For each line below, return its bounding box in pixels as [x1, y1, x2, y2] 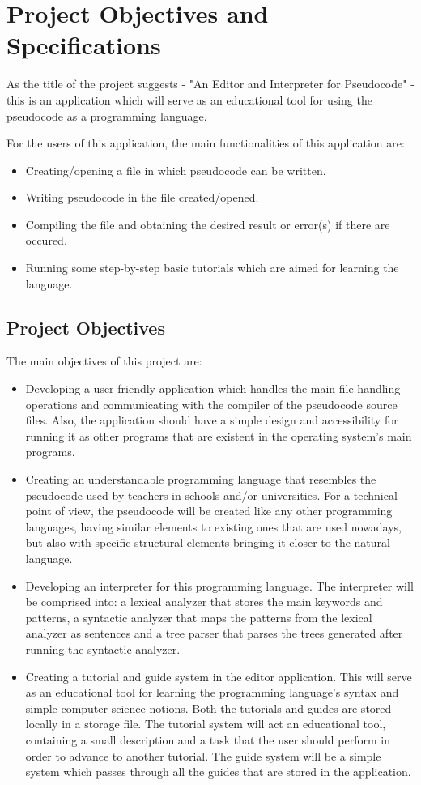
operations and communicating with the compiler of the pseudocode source [25, 395, 398, 412]
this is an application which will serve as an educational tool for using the [6, 91, 372, 108]
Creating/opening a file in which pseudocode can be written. [25, 161, 326, 178]
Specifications [6, 28, 161, 62]
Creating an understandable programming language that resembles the [25, 471, 376, 488]
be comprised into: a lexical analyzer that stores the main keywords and [25, 593, 383, 610]
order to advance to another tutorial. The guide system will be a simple [25, 747, 381, 764]
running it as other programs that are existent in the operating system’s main [25, 427, 412, 444]
